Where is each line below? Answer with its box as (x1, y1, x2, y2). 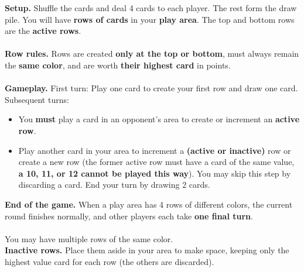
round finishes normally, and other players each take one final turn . (5, 209, 253, 222)
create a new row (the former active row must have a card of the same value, (18, 156, 295, 168)
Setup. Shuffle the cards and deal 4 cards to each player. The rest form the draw (5, 2, 297, 13)
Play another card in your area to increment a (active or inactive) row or (18, 144, 291, 156)
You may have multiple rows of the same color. (5, 232, 173, 245)
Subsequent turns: (5, 93, 69, 105)
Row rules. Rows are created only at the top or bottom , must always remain (5, 47, 299, 60)
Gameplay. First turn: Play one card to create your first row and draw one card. (5, 82, 298, 94)
